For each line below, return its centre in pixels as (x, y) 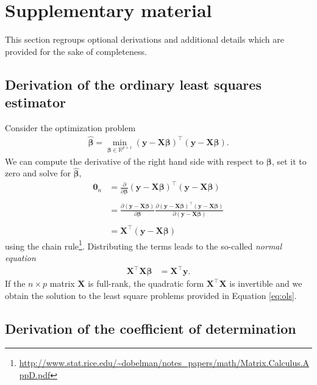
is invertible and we (266, 283)
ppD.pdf (35, 375)
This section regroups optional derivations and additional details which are (144, 39)
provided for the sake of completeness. (76, 51)
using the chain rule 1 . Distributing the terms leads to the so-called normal (144, 245)
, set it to (289, 161)
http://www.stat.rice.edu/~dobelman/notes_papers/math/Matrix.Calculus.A (164, 363)
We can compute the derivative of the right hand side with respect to (134, 161)
